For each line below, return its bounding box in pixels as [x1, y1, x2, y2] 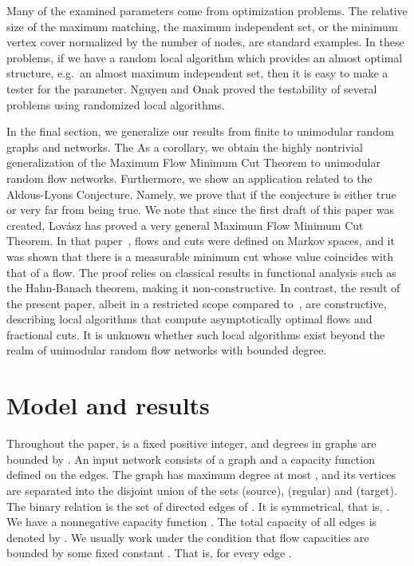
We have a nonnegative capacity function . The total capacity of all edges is [6, 513, 377, 530]
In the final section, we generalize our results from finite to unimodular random [6, 123, 394, 140]
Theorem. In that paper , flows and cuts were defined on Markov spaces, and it [6, 232, 395, 249]
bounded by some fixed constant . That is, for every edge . [6, 544, 292, 561]
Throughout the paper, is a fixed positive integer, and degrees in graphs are [6, 435, 377, 452]
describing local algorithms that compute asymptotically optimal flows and [6, 311, 373, 327]
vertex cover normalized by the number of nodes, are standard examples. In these [6, 34, 404, 50]
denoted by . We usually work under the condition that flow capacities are [6, 528, 369, 545]
